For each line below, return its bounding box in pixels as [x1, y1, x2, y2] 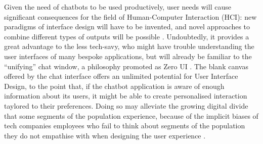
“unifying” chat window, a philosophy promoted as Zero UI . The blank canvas [4, 61, 248, 71]
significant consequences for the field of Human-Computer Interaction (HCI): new [4, 11, 257, 22]
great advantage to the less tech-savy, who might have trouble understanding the [4, 41, 254, 52]
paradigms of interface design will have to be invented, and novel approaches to [4, 21, 250, 32]
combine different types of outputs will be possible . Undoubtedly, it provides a [4, 31, 249, 41]
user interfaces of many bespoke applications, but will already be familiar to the [4, 51, 252, 61]
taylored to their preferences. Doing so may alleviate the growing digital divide [4, 100, 248, 111]
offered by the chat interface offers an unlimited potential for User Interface [4, 71, 238, 81]
